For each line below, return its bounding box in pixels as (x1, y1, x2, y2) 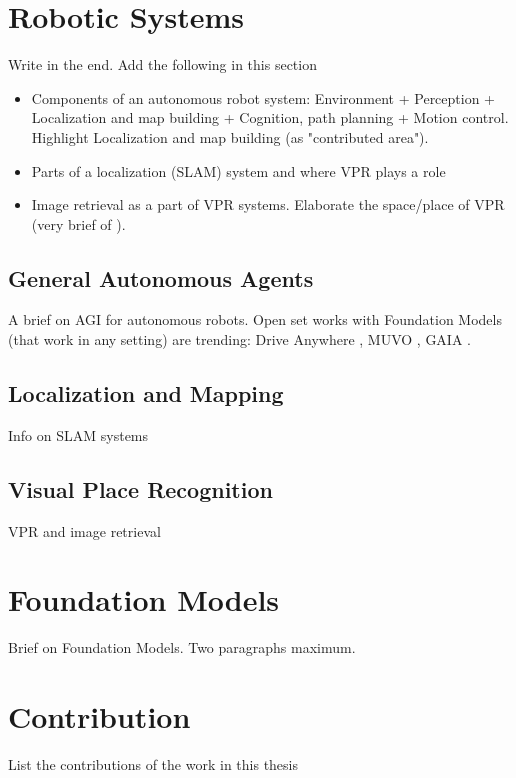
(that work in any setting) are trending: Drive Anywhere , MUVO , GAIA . (8, 329, 471, 350)
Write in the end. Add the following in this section (8, 54, 317, 75)
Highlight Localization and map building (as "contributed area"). (31, 126, 429, 147)
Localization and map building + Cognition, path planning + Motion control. (31, 107, 509, 128)
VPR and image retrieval (8, 520, 161, 541)
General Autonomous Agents (8, 262, 314, 293)
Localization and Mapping (8, 378, 284, 409)
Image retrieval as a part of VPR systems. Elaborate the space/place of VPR (31, 194, 505, 215)
